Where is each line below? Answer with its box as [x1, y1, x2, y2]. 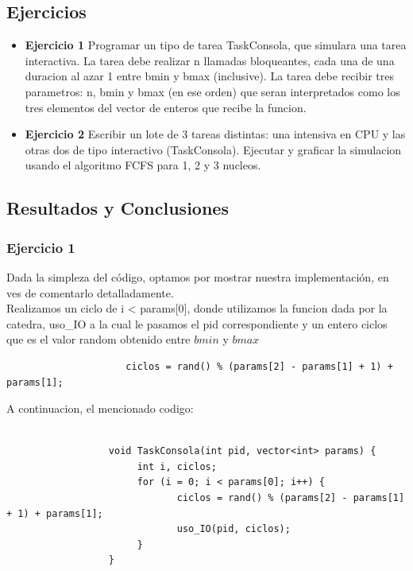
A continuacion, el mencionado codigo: [6, 400, 194, 417]
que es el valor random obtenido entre [6, 331, 191, 348]
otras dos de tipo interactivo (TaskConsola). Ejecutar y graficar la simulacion [25, 141, 402, 157]
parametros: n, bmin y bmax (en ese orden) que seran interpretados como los [25, 83, 400, 99]
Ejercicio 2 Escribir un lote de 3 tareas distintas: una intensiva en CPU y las [25, 126, 406, 142]
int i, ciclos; [137, 460, 217, 472]
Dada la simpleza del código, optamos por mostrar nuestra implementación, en [6, 268, 389, 285]
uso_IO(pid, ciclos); [176, 523, 291, 535]
